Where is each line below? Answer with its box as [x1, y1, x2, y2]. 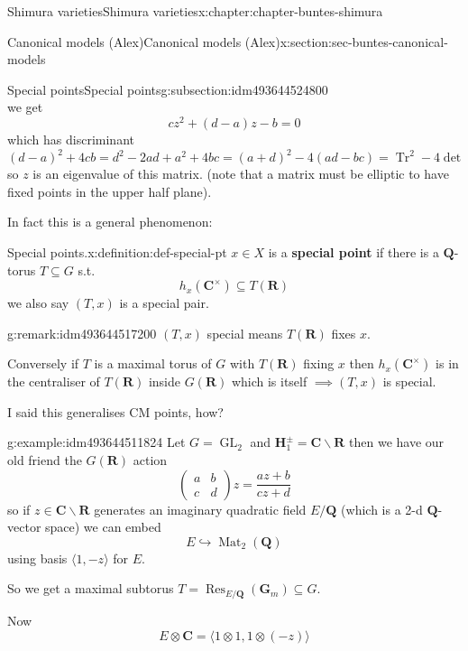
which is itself [231, 372, 307, 391]
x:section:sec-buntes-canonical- [280, 32, 448, 51]
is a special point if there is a [268, 242, 439, 261]
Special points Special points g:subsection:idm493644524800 [7, 79, 328, 98]
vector [7, 517, 41, 536]
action [133, 451, 168, 470]
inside [148, 372, 180, 391]
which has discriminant [7, 130, 134, 149]
